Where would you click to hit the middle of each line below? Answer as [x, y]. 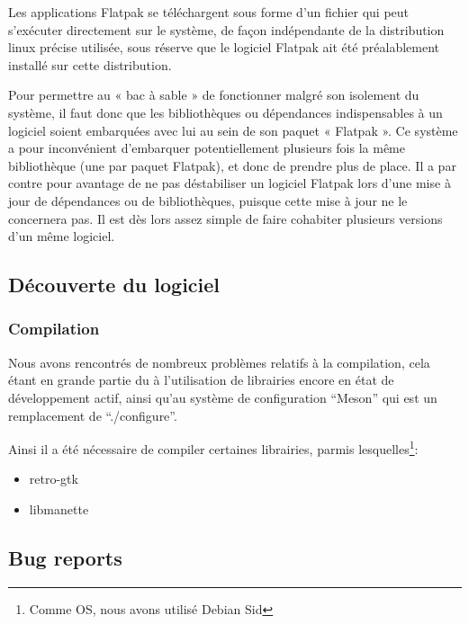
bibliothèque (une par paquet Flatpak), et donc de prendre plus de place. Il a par [232, 165]
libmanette [59, 508]
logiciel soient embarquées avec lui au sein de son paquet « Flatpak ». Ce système [233, 130]
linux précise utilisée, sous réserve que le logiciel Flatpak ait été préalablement [224, 47]
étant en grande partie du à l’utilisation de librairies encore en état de [201, 380]
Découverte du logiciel [114, 285]
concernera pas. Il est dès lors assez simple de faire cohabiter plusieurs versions [225, 218]
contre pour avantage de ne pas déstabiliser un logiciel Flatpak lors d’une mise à [230, 183]
